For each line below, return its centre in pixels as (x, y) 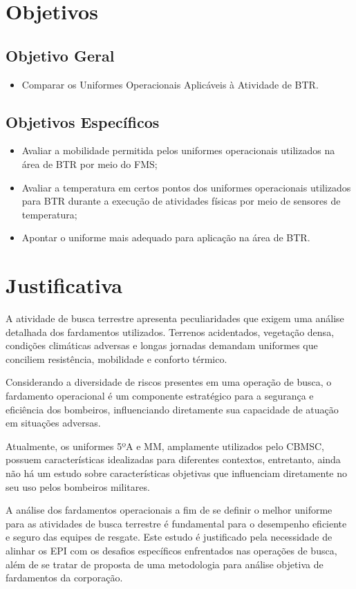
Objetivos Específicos (83, 121)
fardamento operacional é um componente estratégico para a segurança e (160, 396)
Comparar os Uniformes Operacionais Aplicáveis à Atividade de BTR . (170, 84)
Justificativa (64, 285)
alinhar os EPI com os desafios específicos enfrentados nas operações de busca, (171, 550)
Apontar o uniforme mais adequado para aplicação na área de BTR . (166, 237)
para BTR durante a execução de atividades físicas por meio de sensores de (181, 201)
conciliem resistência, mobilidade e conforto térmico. (116, 358)
